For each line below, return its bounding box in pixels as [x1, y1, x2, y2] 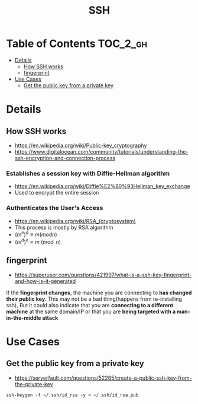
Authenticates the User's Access [6, 204, 103, 212]
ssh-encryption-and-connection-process [14, 154, 115, 161]
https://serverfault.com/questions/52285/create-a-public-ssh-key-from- [14, 374, 192, 381]
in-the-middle [6, 314, 41, 321]
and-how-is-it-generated [14, 277, 76, 285]
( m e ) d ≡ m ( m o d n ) [14, 230, 57, 238]
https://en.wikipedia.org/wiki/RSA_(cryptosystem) [14, 217, 136, 224]
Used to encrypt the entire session [14, 189, 99, 196]
